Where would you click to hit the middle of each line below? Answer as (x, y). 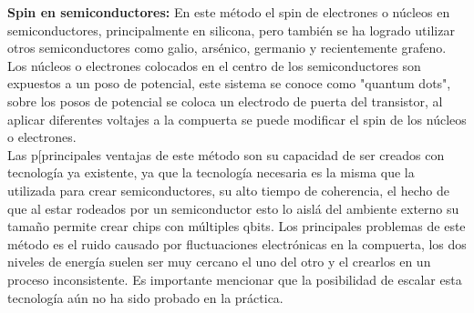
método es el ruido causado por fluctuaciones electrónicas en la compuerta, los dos (237, 243)
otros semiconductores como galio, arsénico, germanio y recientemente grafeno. (227, 48)
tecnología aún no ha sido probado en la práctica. (145, 297)
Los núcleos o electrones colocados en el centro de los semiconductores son (214, 65)
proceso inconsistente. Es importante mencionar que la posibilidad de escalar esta (235, 279)
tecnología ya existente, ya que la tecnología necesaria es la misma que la (211, 172)
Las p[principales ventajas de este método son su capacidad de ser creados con (226, 154)
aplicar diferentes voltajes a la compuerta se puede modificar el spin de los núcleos (237, 119)
